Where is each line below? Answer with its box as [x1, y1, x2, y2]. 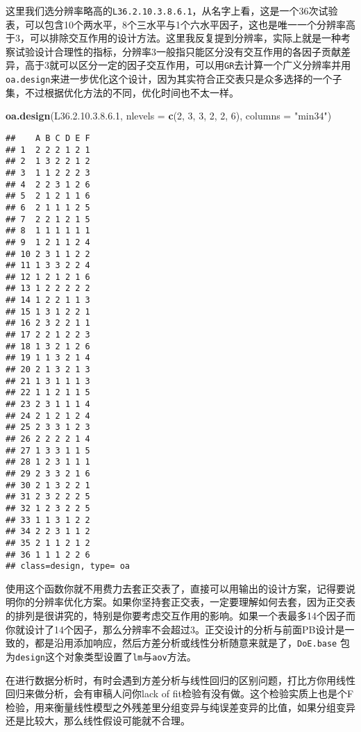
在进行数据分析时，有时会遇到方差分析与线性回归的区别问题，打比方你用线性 [6, 672, 355, 687]
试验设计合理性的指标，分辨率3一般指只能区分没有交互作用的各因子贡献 [15, 44, 341, 58]
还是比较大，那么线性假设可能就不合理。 [6, 713, 190, 728]
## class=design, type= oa [6, 561, 130, 572]
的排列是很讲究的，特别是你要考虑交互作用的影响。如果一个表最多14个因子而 [6, 608, 355, 623]
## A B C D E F [6, 133, 90, 143]
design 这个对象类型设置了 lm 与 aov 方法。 [15, 649, 196, 663]
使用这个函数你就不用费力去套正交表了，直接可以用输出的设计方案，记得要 [6, 581, 346, 595]
